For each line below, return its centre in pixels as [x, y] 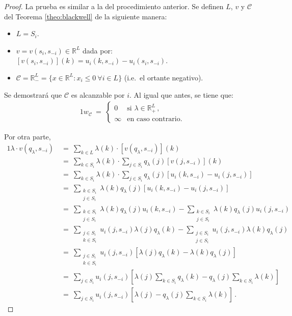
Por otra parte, [28, 137]
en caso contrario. [155, 119]
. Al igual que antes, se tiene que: [181, 94]
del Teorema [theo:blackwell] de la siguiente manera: [86, 16]
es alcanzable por [98, 94]
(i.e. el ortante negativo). [164, 77]
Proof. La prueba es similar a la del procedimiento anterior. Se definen [114, 6]
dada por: [98, 50]
